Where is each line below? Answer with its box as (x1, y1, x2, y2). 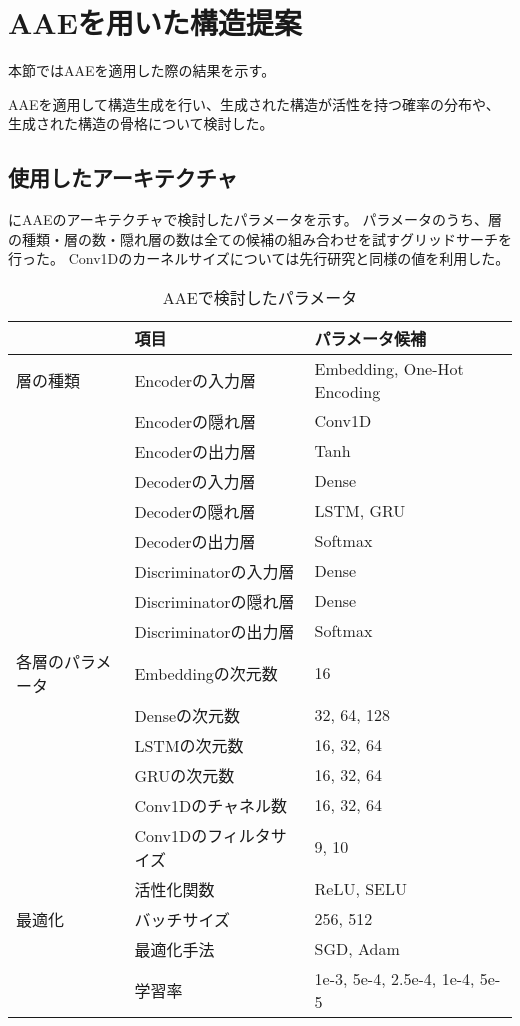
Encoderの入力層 (134, 368, 257, 392)
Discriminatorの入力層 (134, 559, 295, 583)
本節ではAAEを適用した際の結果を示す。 (8, 60, 276, 81)
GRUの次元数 (134, 763, 235, 787)
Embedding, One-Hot (314, 356, 464, 380)
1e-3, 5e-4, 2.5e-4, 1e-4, (314, 966, 475, 990)
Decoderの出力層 (134, 529, 256, 553)
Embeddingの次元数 (134, 661, 278, 685)
